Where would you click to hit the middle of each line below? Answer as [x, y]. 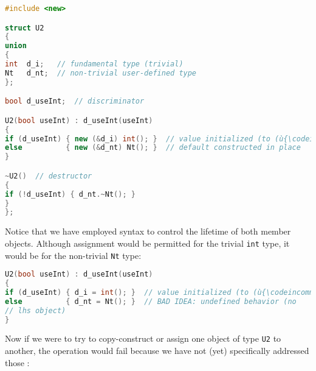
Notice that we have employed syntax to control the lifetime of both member [148, 231]
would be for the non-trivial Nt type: [73, 255]
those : [17, 362]
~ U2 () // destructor [49, 176]
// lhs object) [36, 310]
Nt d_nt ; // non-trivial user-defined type [101, 73]
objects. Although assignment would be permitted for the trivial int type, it [147, 243]
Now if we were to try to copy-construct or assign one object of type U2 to [143, 338]
